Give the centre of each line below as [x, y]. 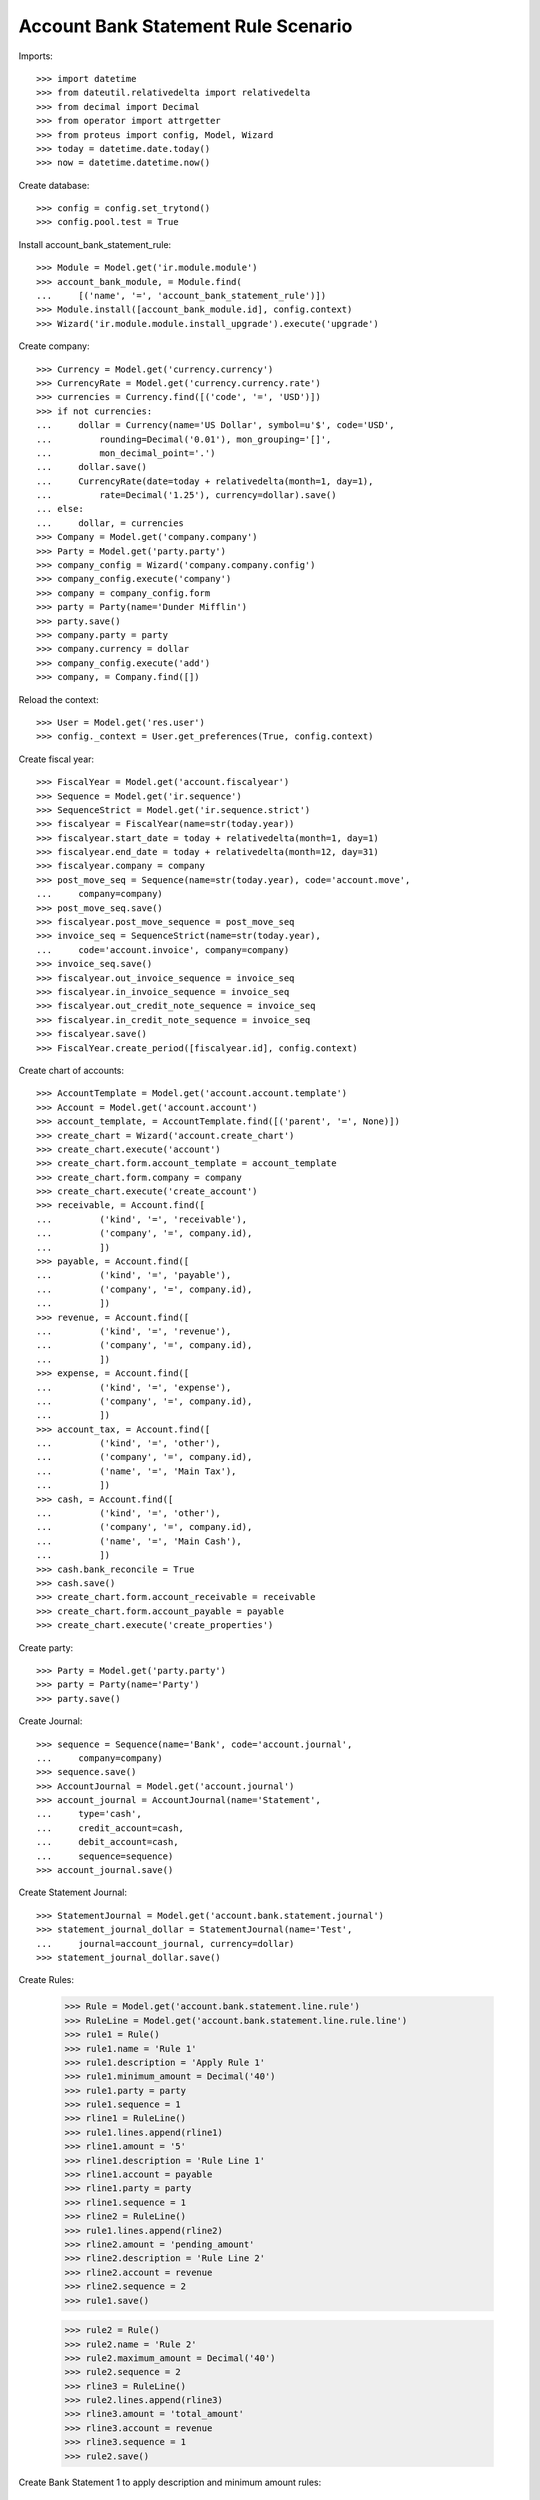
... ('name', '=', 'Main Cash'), [139, 1541]
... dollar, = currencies [110, 523]
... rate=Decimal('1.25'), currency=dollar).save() [186, 495]
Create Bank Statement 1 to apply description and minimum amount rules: [170, 2482]
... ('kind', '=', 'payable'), [134, 1275]
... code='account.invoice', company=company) [163, 949]
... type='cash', [89, 1814]
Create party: [46, 1647]
